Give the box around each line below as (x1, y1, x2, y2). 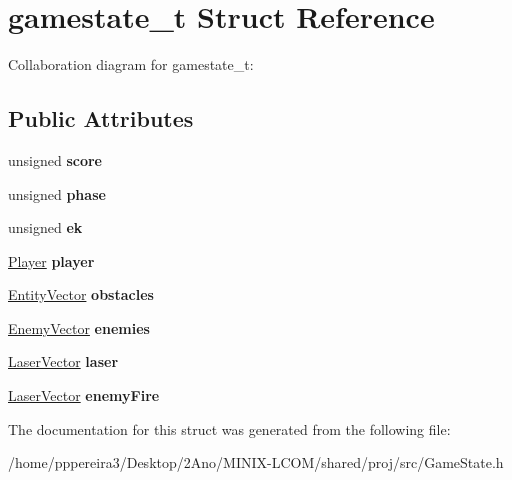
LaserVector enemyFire (8, 385, 160, 406)
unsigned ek (8, 217, 83, 238)
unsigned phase (8, 183, 106, 204)
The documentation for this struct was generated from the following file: (8, 418, 451, 439)
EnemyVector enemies (8, 317, 150, 338)
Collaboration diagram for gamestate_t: (8, 54, 254, 75)
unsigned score (8, 149, 102, 170)
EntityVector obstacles (8, 284, 154, 305)
